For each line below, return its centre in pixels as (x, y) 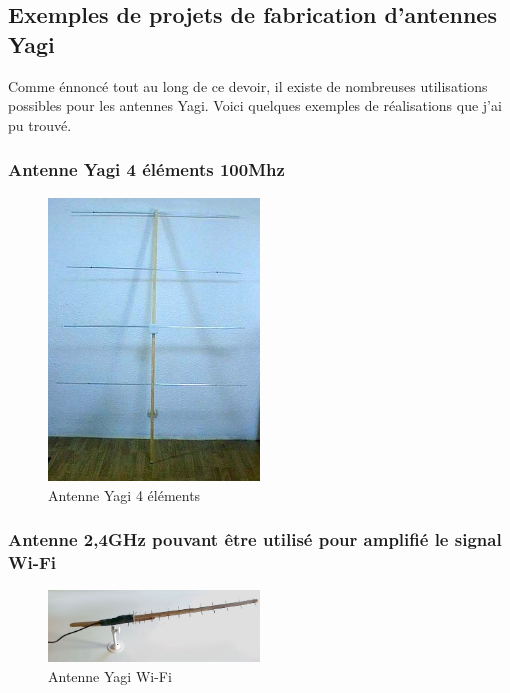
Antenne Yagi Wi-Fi (110, 675)
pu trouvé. (40, 124)
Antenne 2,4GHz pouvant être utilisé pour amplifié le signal (255, 539)
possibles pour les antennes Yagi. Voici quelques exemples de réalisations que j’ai (255, 105)
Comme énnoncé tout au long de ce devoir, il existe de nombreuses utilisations (248, 85)
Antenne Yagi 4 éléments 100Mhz (146, 169)
